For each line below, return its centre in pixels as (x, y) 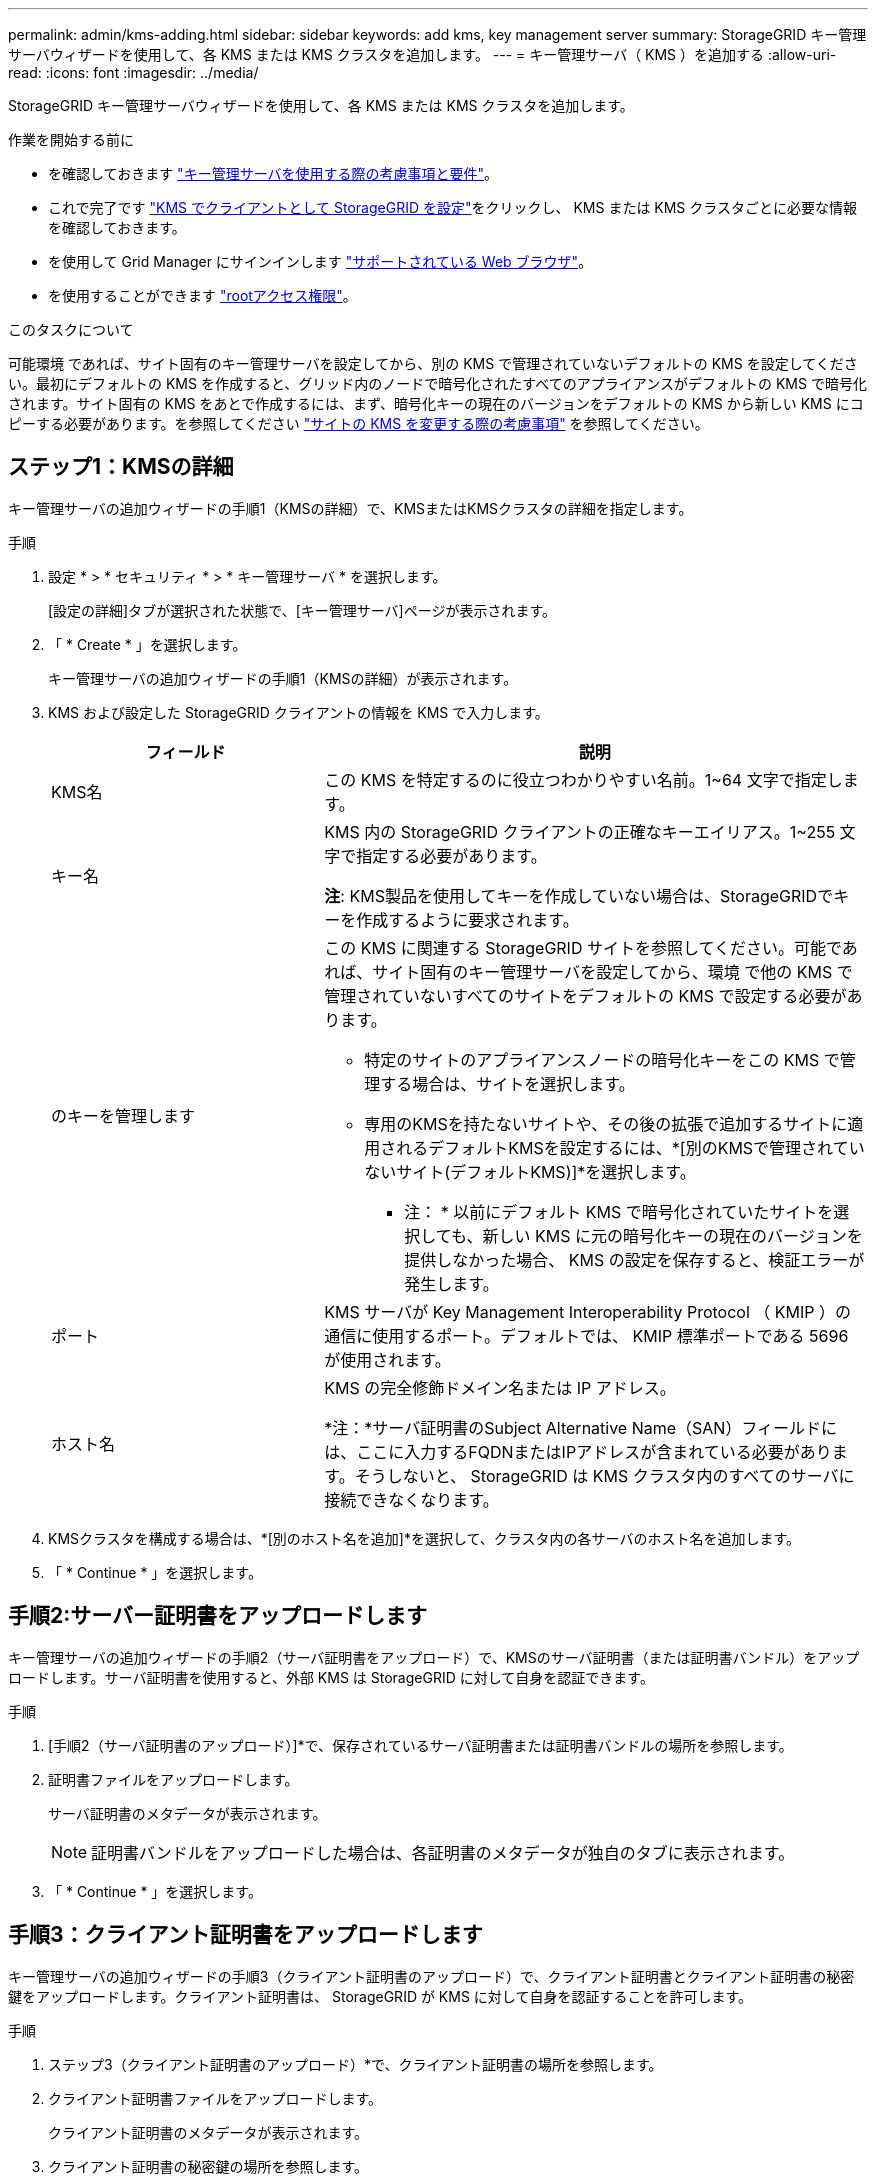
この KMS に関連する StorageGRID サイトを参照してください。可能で (583, 947)
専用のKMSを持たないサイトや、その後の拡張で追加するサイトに (606, 1123)
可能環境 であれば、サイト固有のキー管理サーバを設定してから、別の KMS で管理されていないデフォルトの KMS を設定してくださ (433, 363)
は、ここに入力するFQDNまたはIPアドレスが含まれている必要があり (578, 1451)
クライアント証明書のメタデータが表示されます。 (208, 2132)
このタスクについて (71, 329)
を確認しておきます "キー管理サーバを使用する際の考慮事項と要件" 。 (273, 173)
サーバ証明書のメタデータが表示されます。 (187, 1813)
